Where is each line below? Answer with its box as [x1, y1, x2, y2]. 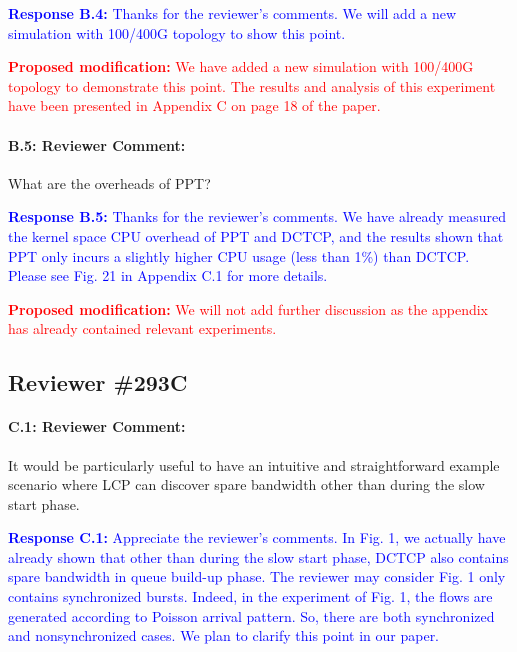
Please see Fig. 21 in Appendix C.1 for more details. [8, 265, 328, 286]
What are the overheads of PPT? [8, 172, 211, 193]
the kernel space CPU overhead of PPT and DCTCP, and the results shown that [8, 225, 504, 246]
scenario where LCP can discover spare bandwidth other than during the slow [8, 474, 485, 495]
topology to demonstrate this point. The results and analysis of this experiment [8, 75, 496, 96]
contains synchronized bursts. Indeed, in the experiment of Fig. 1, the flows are [8, 586, 493, 607]
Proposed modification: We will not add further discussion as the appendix [8, 298, 488, 319]
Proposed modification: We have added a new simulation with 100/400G [8, 56, 474, 77]
